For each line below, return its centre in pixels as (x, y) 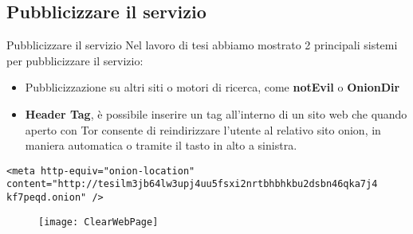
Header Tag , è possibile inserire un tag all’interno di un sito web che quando (216, 113)
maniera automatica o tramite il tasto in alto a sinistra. (161, 145)
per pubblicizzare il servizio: (75, 60)
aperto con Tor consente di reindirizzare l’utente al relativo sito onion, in (203, 129)
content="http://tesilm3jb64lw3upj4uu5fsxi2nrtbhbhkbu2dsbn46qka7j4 (192, 184)
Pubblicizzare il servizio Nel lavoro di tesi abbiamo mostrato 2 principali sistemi (202, 45)
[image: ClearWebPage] (98, 222)
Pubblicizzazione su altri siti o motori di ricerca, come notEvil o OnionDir (212, 87)
